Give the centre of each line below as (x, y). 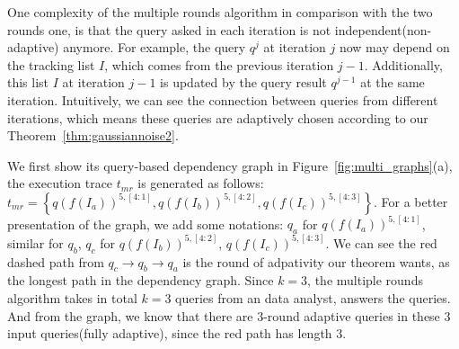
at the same (393, 82)
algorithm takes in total (72, 297)
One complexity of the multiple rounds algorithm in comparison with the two (220, 12)
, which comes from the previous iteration (219, 64)
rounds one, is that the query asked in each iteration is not (169, 29)
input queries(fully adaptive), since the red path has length (170, 333)
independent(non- (383, 29)
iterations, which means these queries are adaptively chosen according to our (218, 117)
